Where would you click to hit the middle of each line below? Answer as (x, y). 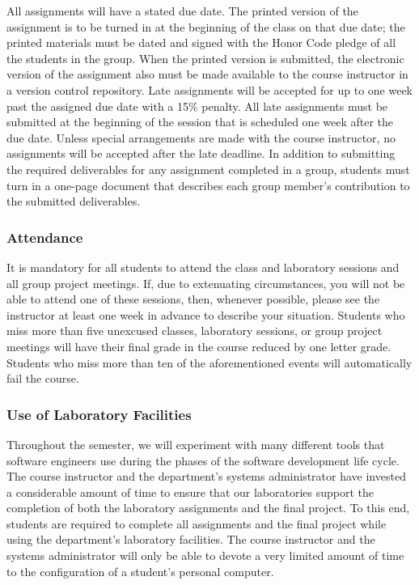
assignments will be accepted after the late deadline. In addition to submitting (201, 153)
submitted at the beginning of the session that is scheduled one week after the (200, 122)
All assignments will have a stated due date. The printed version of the (182, 11)
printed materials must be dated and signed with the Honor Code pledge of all (201, 42)
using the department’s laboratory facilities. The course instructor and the (191, 539)
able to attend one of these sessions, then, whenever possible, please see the (193, 299)
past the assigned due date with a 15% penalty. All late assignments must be (197, 106)
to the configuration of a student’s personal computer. (140, 571)
